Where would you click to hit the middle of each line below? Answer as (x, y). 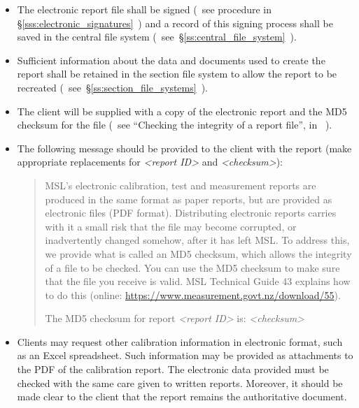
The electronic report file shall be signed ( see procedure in (145, 9)
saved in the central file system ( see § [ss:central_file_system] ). (157, 37)
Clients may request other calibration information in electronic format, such (180, 341)
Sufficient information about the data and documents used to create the (171, 60)
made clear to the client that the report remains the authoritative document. (182, 396)
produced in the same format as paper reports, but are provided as (189, 199)
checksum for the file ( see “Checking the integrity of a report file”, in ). (175, 125)
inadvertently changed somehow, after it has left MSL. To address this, (197, 240)
